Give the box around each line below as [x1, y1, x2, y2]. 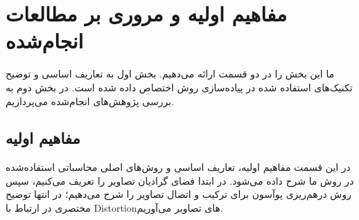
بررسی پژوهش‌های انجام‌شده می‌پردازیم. [6, 93, 174, 108]
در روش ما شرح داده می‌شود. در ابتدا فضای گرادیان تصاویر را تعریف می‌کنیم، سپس [6, 173, 354, 187]
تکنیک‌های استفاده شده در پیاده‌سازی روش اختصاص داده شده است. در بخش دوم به [6, 80, 353, 94]
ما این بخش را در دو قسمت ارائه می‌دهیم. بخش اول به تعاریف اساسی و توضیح [6, 66, 335, 81]
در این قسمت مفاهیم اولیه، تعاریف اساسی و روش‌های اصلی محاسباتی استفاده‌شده [6, 160, 351, 174]
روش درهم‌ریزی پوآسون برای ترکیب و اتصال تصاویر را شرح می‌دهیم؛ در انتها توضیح [6, 187, 351, 201]
